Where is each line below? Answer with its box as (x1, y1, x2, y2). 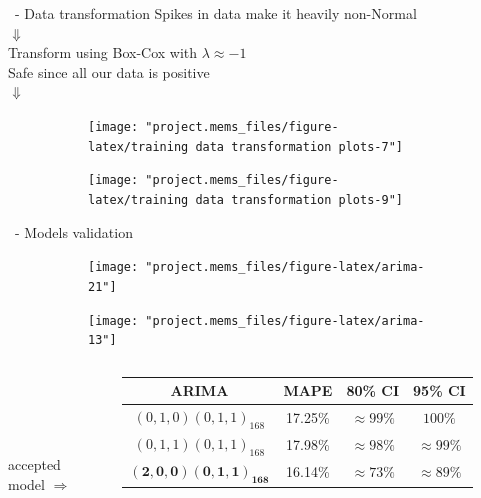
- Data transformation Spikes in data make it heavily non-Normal (14, 3, 417, 23)
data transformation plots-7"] (195, 139, 403, 154)
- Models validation (14, 221, 133, 242)
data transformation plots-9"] (195, 192, 403, 207)
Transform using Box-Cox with (8, 42, 198, 63)
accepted (8, 454, 61, 475)
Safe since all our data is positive (8, 61, 210, 82)
